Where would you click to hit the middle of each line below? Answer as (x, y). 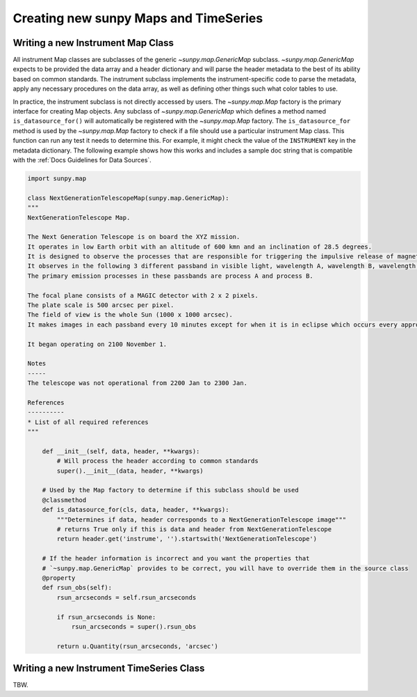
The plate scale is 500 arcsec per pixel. (101, 305)
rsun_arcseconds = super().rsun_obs (134, 626)
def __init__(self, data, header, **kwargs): (121, 451)
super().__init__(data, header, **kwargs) (130, 471)
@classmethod (64, 500)
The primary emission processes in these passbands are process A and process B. (171, 276)
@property (59, 578)
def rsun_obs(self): (77, 588)
